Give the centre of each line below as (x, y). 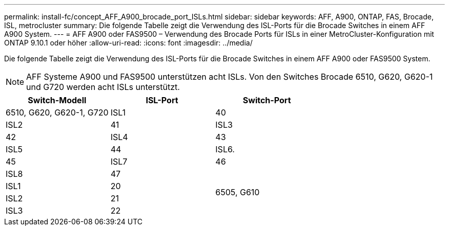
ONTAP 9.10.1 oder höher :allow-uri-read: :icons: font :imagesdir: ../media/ (128, 43)
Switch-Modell (57, 100)
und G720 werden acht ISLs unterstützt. (103, 87)
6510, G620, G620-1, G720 (57, 112)
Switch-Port (267, 100)
